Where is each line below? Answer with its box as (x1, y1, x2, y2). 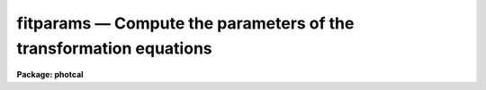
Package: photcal (16, 70, 85, 80)
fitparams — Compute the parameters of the (16, 13, 355, 33)
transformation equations (16, 38, 212, 58)
